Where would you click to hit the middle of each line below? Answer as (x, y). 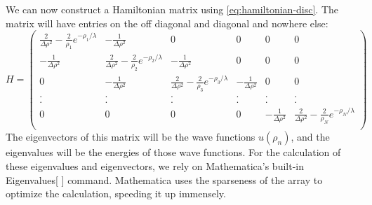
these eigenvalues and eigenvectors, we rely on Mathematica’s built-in (155, 166)
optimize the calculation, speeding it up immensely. (116, 193)
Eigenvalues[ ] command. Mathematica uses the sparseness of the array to (164, 179)
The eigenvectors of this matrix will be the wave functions (131, 137)
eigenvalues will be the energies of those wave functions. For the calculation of (173, 152)
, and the (310, 137)
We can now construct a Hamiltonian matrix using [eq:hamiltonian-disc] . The (172, 9)
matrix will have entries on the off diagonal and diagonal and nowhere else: (167, 23)
